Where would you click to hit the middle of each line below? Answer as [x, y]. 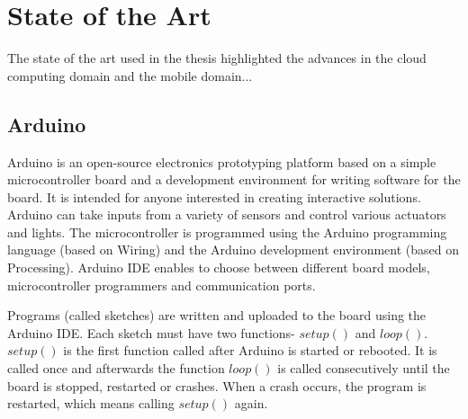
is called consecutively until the [364, 368]
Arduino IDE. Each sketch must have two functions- [151, 332]
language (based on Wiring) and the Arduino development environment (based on [233, 250]
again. [251, 403]
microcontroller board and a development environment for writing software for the [234, 179]
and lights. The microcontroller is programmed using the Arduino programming [227, 232]
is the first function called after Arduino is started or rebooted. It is [250, 350]
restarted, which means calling [91, 403]
